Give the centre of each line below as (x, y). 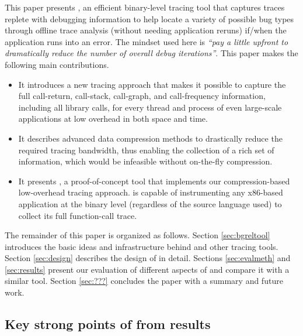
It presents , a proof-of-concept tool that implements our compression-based (154, 181)
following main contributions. (57, 64)
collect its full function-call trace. (78, 215)
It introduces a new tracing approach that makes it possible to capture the (152, 84)
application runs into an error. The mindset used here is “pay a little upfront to (147, 41)
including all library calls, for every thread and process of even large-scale (150, 107)
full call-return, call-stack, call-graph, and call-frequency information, (142, 96)
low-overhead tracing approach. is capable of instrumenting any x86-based (151, 192)
